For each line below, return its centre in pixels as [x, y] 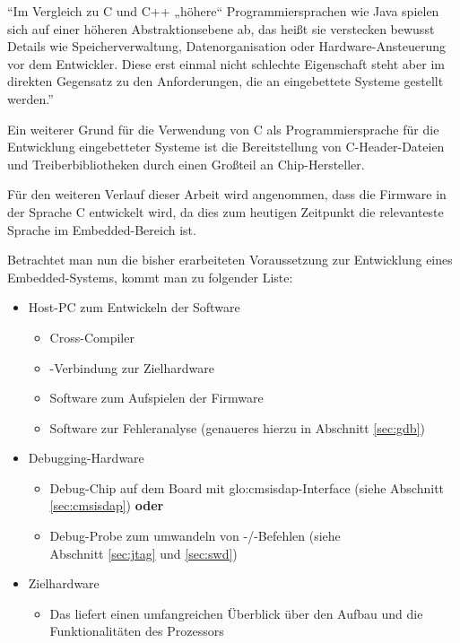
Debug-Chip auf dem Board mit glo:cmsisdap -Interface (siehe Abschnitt [247, 487]
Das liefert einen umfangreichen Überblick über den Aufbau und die [236, 613]
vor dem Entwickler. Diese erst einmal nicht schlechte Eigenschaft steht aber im [226, 63]
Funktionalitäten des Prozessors [137, 631]
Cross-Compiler [92, 337]
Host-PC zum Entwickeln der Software [134, 307]
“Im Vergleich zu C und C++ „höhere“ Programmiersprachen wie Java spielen [223, 11]
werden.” [30, 98]
